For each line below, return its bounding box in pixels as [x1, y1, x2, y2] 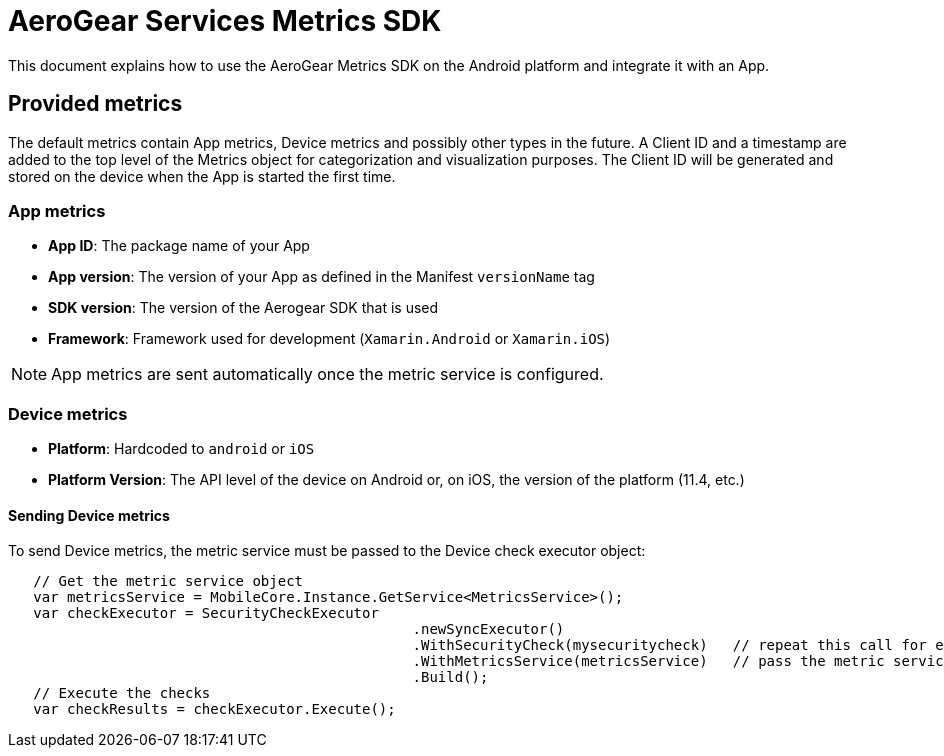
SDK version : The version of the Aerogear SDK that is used [48, 299, 439, 317]
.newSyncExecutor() [412, 621, 565, 638]
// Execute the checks [33, 685, 211, 702]
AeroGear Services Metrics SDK [8, 4, 442, 38]
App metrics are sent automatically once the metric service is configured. [51, 364, 604, 385]
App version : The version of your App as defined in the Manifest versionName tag [48, 268, 595, 286]
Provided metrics [8, 91, 183, 117]
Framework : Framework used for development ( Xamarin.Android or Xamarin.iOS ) [48, 330, 611, 348]
